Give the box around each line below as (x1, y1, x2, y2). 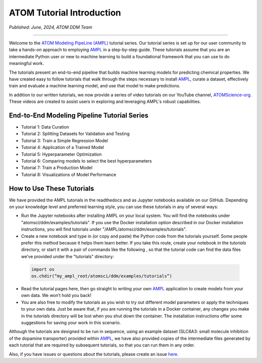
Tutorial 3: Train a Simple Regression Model (21, 137, 108, 143)
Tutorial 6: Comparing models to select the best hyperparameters (21, 158, 152, 164)
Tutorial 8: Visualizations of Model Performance (21, 171, 116, 177)
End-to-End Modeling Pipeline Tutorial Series (9, 111, 148, 119)
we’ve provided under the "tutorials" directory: (21, 253, 114, 259)
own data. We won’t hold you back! (21, 293, 92, 298)
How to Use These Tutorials (9, 184, 94, 193)
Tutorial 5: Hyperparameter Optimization (21, 151, 102, 157)
